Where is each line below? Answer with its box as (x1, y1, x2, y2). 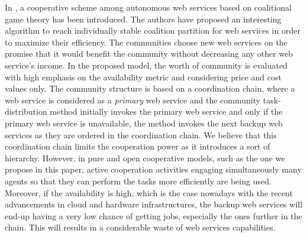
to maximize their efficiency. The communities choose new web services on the (5, 35, 287, 48)
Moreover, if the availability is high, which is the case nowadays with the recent (5, 186, 293, 199)
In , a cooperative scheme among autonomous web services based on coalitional (5, 1, 292, 13)
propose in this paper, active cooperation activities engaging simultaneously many (5, 163, 302, 176)
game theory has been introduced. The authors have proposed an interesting (5, 12, 282, 25)
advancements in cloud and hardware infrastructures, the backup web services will (5, 198, 303, 210)
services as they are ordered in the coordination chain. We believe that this (5, 128, 277, 141)
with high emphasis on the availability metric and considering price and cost (5, 70, 282, 83)
